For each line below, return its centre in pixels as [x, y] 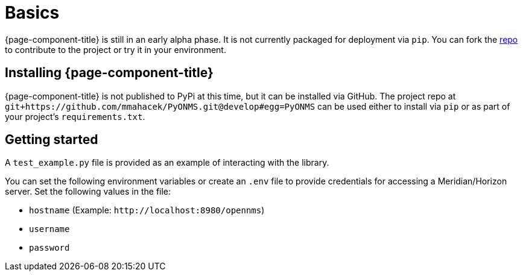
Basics [32, 13]
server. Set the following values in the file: [88, 192]
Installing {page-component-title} [109, 73]
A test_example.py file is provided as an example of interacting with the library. [167, 163]
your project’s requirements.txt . [75, 116]
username [49, 229]
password [49, 248]
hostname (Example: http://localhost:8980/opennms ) [147, 210]
